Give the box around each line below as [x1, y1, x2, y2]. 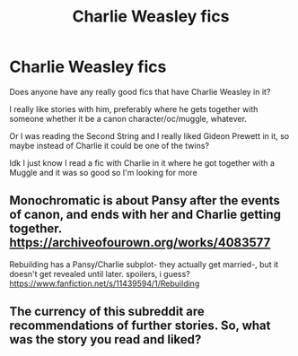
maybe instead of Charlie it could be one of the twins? [9, 140, 209, 151]
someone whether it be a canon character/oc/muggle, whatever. [9, 113, 247, 124]
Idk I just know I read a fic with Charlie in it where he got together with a [9, 157, 276, 168]
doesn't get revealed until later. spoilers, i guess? [9, 268, 190, 279]
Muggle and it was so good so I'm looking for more [9, 167, 197, 178]
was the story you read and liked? [9, 332, 202, 347]
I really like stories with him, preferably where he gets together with [9, 103, 259, 114]
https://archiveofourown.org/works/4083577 [9, 235, 271, 250]
